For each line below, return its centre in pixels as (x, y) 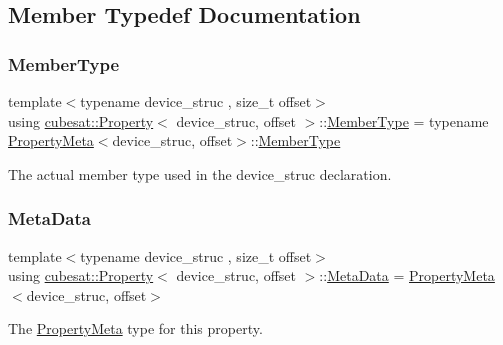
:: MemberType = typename (404, 120)
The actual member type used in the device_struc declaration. (200, 173)
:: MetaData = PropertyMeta (407, 275)
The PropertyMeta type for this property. (135, 328)
